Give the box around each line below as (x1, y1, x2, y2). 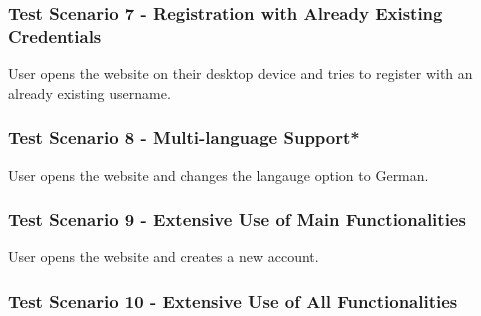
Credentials (8, 23, 102, 48)
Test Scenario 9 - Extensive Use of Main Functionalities (8, 207, 466, 232)
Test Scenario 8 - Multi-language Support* (8, 125, 360, 150)
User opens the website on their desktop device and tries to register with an (8, 63, 473, 84)
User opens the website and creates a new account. (8, 246, 319, 267)
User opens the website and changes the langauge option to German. (8, 164, 429, 185)
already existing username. (8, 82, 171, 103)
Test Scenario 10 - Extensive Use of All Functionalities (8, 288, 458, 313)
